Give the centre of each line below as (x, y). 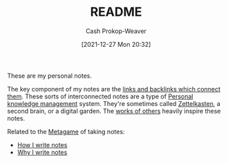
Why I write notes (42, 152)
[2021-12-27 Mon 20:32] (116, 44)
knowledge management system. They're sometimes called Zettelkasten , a (114, 103)
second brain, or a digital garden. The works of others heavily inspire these (114, 111)
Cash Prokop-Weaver (116, 31)
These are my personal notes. (49, 76)
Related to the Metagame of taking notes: (66, 131)
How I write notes (42, 144)
